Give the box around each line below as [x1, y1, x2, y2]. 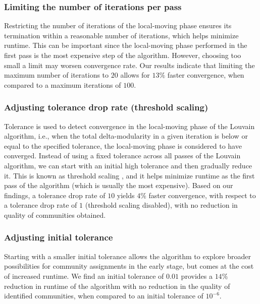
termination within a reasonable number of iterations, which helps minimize [4, 30, 239, 40]
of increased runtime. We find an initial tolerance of [4, 270, 164, 281]
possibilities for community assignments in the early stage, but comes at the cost [4, 261, 254, 271]
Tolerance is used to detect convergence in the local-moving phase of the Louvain [4, 120, 255, 131]
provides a [181, 270, 213, 281]
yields [117, 190, 135, 200]
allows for [120, 70, 150, 80]
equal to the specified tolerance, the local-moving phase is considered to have [4, 140, 242, 151]
